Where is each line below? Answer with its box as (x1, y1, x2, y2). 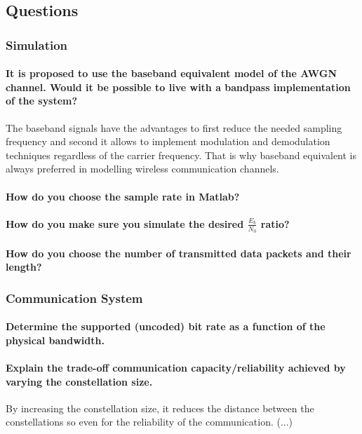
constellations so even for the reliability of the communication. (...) (6, 414, 293, 429)
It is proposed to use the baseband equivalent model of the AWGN (6, 66, 337, 81)
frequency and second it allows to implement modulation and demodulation (6, 134, 330, 149)
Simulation (6, 36, 68, 53)
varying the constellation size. (6, 374, 153, 388)
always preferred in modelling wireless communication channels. (6, 161, 279, 176)
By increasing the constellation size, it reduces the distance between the (6, 400, 314, 415)
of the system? (6, 93, 78, 108)
